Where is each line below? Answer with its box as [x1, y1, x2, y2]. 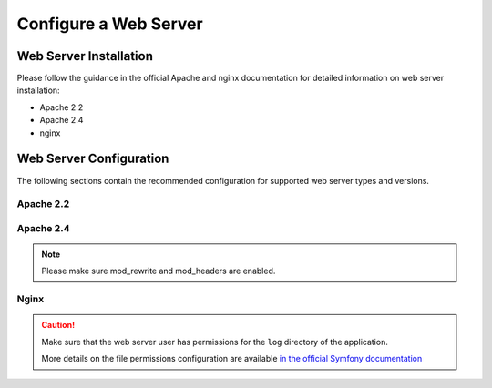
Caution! [41, 320, 76, 331]
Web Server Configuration [16, 151, 169, 167]
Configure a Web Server [16, 14, 204, 34]
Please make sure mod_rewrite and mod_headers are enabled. [41, 265, 276, 277]
